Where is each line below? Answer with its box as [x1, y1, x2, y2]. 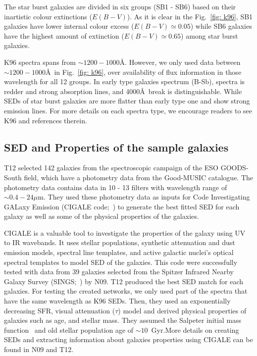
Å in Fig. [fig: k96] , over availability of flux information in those [45, 66, 242, 77]
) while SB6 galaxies [190, 21, 252, 31]
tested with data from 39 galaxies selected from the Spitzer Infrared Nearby [4, 266, 234, 277]
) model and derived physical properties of [118, 305, 247, 315]
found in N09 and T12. [4, 344, 74, 355]
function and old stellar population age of [4, 324, 134, 335]
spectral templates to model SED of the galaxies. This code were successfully [4, 256, 238, 267]
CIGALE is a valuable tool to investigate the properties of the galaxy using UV [4, 227, 246, 238]
